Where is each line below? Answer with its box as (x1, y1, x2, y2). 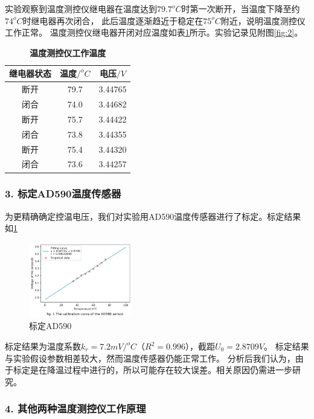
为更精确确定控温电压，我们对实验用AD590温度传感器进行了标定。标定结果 (5, 210, 301, 222)
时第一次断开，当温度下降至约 (181, 2, 300, 14)
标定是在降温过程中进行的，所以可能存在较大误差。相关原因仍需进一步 (13, 363, 292, 376)
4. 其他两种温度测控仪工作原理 (5, 401, 146, 416)
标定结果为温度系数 (5, 340, 81, 352)
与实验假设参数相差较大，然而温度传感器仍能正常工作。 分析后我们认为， (5, 351, 295, 364)
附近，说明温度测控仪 (220, 14, 306, 27)
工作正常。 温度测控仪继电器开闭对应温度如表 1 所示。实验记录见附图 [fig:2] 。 (5, 26, 303, 39)
